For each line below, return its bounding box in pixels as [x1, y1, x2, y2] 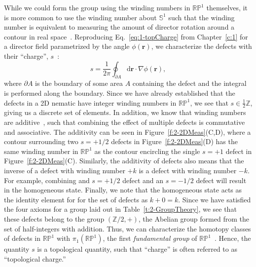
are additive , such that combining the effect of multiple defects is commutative [4, 116, 245, 127]
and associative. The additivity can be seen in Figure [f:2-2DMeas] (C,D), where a [4, 126, 251, 137]
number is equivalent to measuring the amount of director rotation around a [4, 22, 235, 32]
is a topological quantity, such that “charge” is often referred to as [37, 244, 237, 254]
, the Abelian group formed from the [138, 213, 249, 224]
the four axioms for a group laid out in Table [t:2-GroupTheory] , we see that [4, 204, 237, 214]
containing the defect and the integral [132, 78, 247, 88]
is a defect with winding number [139, 165, 237, 175]
